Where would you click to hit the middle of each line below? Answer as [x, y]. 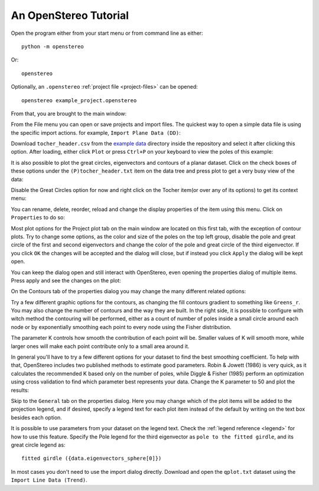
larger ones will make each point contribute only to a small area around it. [100, 346]
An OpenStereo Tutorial [70, 15]
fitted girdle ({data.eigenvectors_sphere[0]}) [92, 459]
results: [20, 390]
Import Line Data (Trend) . [49, 480]
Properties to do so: [38, 217]
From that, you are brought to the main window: [69, 113]
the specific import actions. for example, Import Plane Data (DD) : [96, 132]
